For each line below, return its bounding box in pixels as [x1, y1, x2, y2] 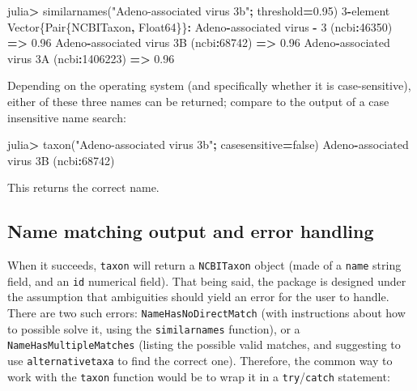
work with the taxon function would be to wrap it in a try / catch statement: [7, 368, 390, 385]
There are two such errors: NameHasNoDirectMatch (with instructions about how [7, 304, 406, 321]
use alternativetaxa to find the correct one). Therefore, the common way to [7, 352, 393, 369]
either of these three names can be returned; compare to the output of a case [7, 92, 389, 109]
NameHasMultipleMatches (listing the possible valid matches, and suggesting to [7, 336, 401, 353]
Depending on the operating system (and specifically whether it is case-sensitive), [7, 77, 411, 94]
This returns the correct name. [7, 179, 160, 196]
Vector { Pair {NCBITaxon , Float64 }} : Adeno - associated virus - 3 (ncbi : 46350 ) [7, 18, 393, 35]
